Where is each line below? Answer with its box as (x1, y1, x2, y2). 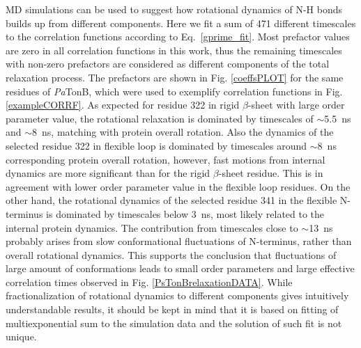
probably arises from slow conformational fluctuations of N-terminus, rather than (6, 234, 352, 248)
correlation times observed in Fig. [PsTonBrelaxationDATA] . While (6, 274, 293, 289)
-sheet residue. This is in (218, 166, 323, 180)
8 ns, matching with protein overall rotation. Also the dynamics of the (32, 125, 334, 139)
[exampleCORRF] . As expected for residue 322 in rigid (6, 97, 240, 112)
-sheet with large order (247, 97, 345, 112)
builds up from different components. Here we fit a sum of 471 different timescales (6, 15, 356, 30)
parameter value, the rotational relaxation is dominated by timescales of (6, 111, 314, 125)
